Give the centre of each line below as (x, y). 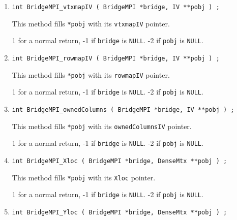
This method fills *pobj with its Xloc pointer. (84, 177)
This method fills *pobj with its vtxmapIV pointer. (91, 23)
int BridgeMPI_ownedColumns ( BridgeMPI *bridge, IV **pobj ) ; (123, 109)
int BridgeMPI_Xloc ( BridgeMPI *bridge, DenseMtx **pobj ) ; (120, 161)
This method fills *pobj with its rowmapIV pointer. (91, 74)
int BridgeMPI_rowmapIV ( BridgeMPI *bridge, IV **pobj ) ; (116, 58)
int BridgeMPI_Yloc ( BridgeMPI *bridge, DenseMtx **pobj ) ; (120, 212)
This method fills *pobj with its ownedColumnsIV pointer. (102, 126)
